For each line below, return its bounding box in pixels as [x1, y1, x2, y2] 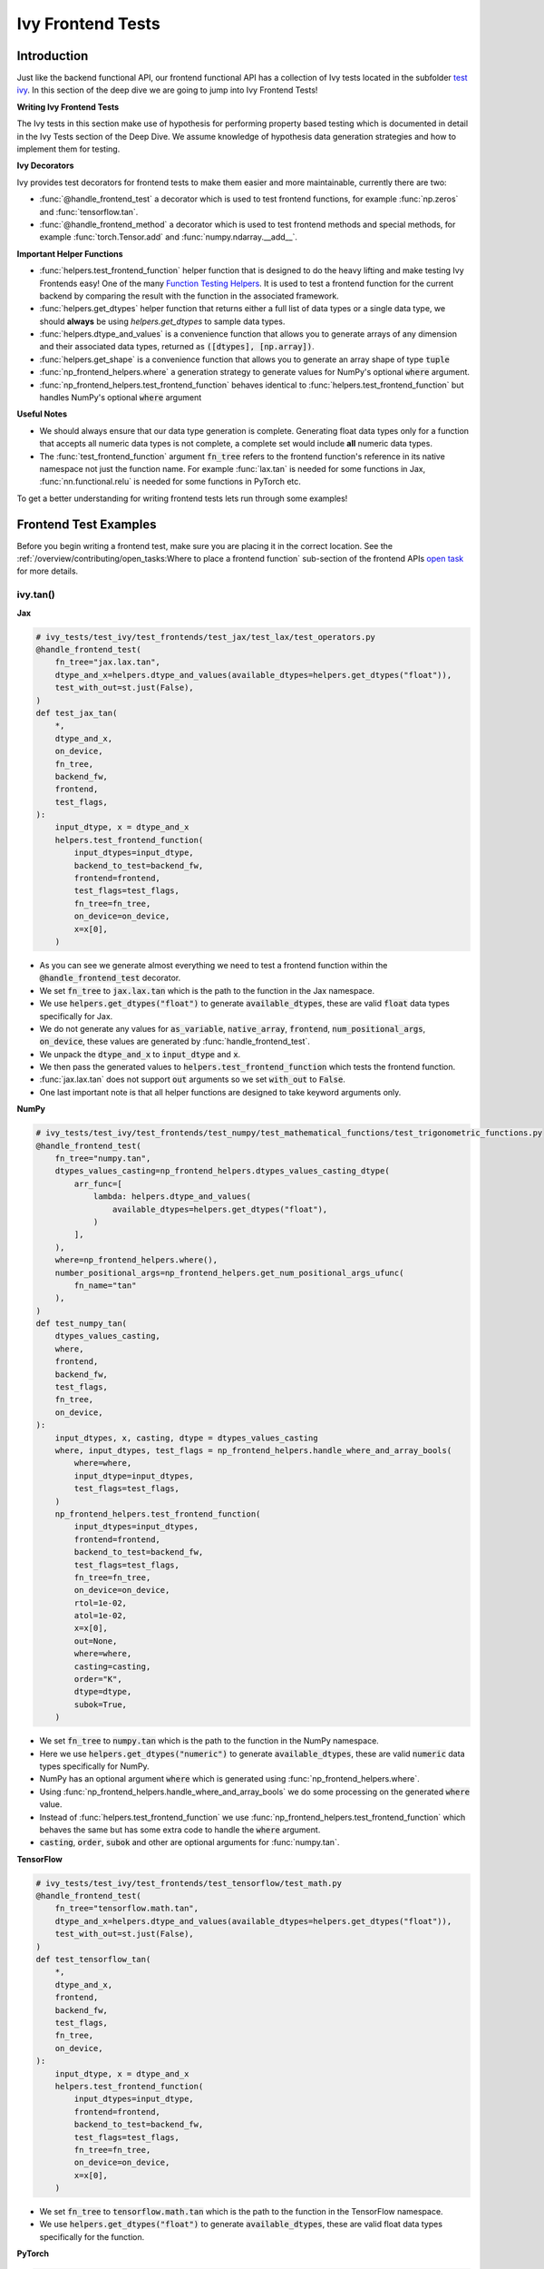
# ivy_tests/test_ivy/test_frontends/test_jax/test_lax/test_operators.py [35, 632, 376, 642]
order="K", [73, 1675, 122, 1685]
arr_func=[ [73, 1178, 122, 1189]
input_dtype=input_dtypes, [73, 1470, 194, 1481]
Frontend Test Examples [16, 516, 157, 532]
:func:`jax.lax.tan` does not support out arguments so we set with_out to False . [39, 1074, 346, 1085]
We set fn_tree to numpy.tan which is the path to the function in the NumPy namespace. [39, 1735, 380, 1746]
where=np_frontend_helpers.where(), [54, 1255, 218, 1265]
